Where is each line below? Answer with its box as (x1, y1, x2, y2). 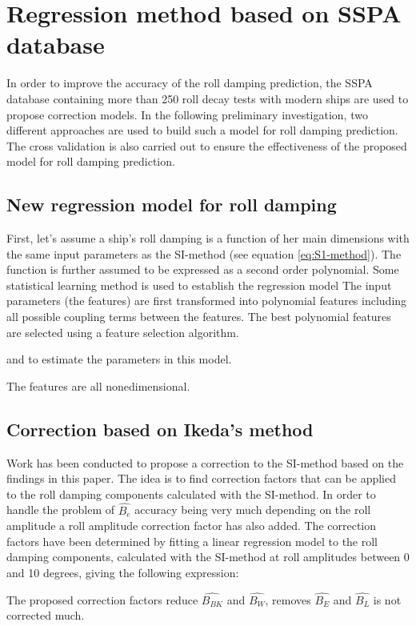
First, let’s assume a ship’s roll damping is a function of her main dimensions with (6, 230, 410, 247)
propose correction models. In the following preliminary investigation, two (6, 106, 368, 122)
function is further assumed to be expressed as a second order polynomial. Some (6, 261, 399, 278)
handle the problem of (6, 501, 115, 518)
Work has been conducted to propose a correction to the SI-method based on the (6, 454, 404, 471)
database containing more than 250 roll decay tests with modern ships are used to (6, 90, 409, 106)
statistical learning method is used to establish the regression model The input (6, 276, 392, 293)
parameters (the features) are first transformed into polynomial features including (6, 292, 407, 309)
